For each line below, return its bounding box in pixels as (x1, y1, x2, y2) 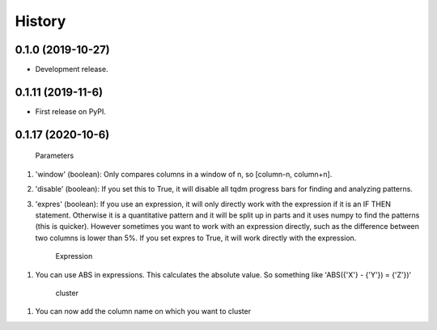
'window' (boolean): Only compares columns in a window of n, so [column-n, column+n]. (35, 169, 333, 179)
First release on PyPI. (35, 106, 107, 116)
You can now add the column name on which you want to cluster (35, 307, 251, 316)
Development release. (35, 65, 108, 74)
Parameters (35, 150, 74, 161)
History (15, 12, 66, 30)
